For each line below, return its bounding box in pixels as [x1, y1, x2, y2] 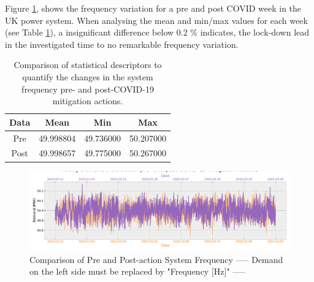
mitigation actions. [52, 94, 123, 107]
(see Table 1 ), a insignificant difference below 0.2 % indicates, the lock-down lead [5, 26, 310, 39]
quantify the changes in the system [22, 70, 153, 83]
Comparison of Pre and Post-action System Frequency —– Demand [29, 253, 283, 265]
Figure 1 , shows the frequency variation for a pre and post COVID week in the [5, 2, 302, 14]
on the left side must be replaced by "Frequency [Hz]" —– [29, 265, 246, 278]
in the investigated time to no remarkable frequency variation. [5, 37, 239, 50]
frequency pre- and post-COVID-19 [21, 82, 154, 95]
